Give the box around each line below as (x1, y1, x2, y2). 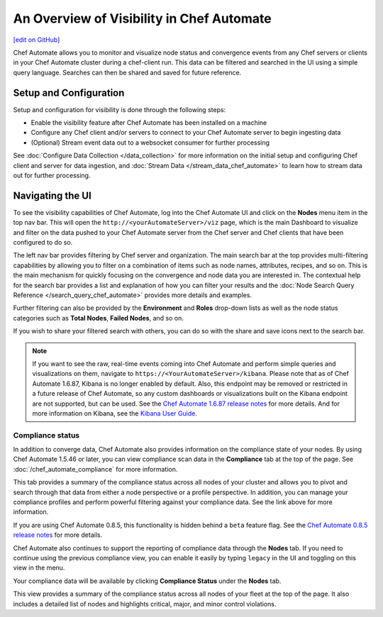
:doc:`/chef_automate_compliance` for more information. (13, 465, 178, 473)
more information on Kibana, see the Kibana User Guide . (32, 408, 198, 418)
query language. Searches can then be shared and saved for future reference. (13, 68, 242, 77)
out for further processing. (13, 171, 91, 179)
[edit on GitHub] (13, 35, 60, 44)
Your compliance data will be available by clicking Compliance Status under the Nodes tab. (13, 577, 282, 585)
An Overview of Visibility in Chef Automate (13, 11, 272, 26)
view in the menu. (13, 564, 65, 572)
